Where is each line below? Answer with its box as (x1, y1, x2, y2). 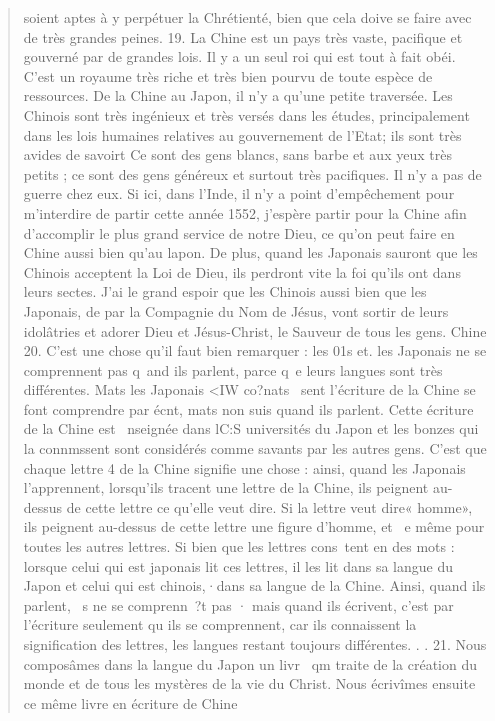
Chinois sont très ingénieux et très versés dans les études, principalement (23, 104, 470, 125)
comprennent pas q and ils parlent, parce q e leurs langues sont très (23, 359, 443, 380)
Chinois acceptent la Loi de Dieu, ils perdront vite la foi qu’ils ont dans (23, 261, 461, 282)
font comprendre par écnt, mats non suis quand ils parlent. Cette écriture (23, 398, 474, 419)
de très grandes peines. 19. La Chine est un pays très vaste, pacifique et (23, 26, 463, 47)
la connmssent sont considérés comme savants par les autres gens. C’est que (23, 438, 487, 459)
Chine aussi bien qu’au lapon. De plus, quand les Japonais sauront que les (23, 242, 478, 263)
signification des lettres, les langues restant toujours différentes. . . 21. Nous (23, 634, 487, 654)
